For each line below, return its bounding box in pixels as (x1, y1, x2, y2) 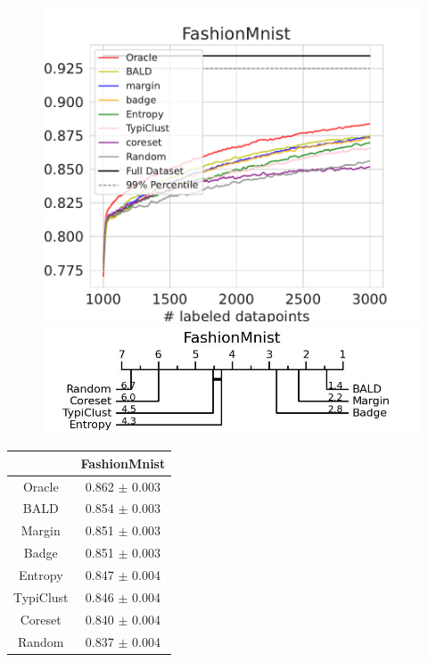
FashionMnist (80, 453, 166, 472)
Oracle (22, 476, 59, 495)
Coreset (20, 609, 62, 628)
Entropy (18, 565, 63, 583)
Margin (21, 521, 61, 540)
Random (17, 632, 64, 650)
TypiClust (13, 587, 69, 606)
